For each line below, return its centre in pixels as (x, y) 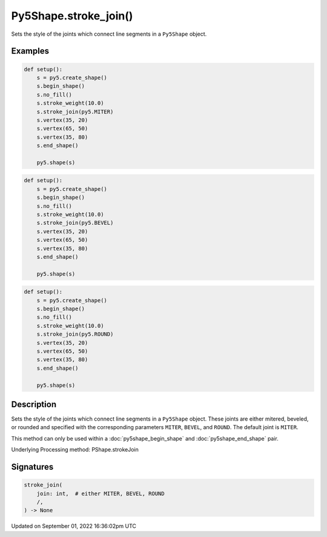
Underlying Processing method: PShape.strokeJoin (75, 450)
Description (34, 404)
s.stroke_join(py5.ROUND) (75, 334)
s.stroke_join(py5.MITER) (75, 112)
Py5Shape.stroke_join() (72, 16)
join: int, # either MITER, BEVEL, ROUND (101, 493)
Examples (30, 51)
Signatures (32, 467)
